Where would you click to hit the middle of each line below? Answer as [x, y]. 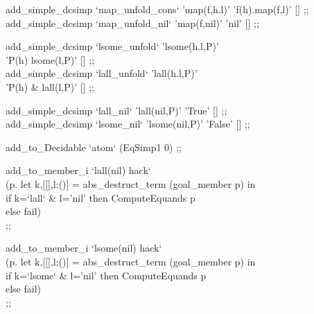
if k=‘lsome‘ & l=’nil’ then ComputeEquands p [106, 275]
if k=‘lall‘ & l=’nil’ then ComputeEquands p [101, 197]
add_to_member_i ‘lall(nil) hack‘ [78, 170]
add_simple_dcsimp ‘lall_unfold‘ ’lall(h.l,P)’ [102, 73]
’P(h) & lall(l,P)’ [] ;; [50, 86]
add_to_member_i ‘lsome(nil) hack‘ [84, 248]
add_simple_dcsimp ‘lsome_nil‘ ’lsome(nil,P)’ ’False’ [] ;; [128, 124]
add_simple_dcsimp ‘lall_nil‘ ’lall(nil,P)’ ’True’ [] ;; [116, 110]
